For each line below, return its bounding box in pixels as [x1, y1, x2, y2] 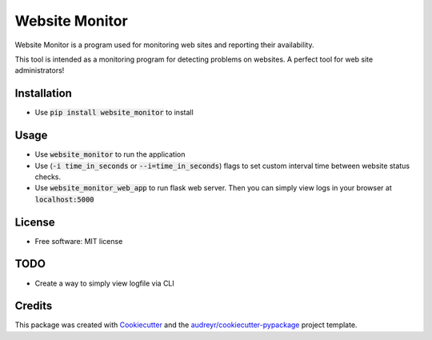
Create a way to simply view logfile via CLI [34, 278, 175, 288]
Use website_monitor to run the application [34, 150, 186, 159]
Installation [14, 86, 72, 100]
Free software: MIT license [34, 236, 123, 246]
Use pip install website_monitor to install [34, 108, 194, 118]
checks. [34, 172, 62, 182]
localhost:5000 [34, 194, 95, 204]
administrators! [14, 66, 65, 75]
